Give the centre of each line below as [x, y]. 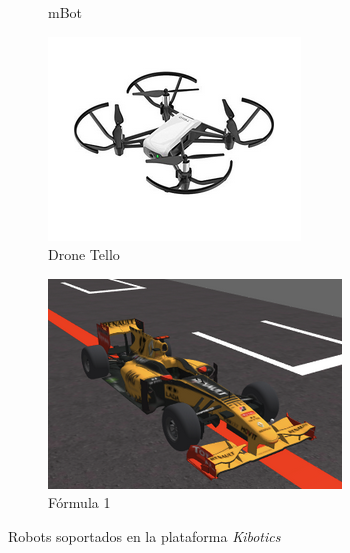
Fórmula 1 [79, 502]
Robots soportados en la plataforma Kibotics [144, 535]
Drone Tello [84, 254]
